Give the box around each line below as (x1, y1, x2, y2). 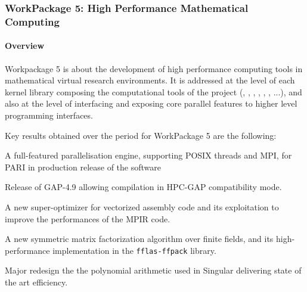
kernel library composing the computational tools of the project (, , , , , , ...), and (5, 85, 302, 98)
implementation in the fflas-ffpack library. (52, 244, 216, 256)
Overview (5, 39, 45, 52)
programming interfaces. (5, 108, 93, 121)
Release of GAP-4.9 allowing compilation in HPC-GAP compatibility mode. (5, 181, 282, 193)
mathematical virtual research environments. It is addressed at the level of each (5, 74, 295, 86)
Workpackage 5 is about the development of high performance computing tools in (5, 62, 303, 74)
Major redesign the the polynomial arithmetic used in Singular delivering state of (5, 264, 302, 277)
